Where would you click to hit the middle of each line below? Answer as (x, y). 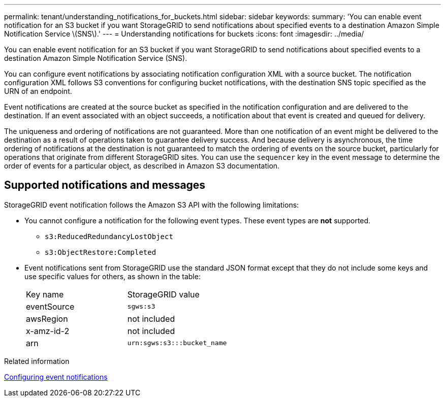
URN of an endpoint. (38, 91)
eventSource (50, 306)
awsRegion (47, 319)
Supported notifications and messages (105, 185)
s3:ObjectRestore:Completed (101, 252)
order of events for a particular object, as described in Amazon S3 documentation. (142, 166)
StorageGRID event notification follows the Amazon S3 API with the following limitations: (152, 205)
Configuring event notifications (56, 377)
